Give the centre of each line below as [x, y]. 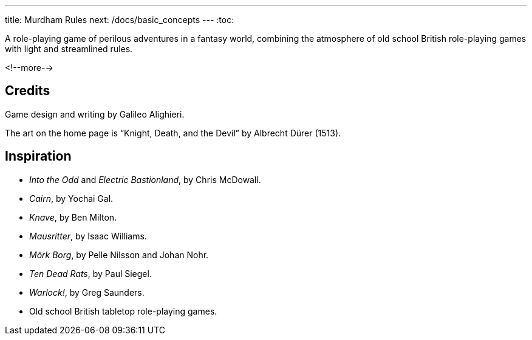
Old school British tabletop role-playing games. [123, 311]
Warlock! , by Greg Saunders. [87, 292]
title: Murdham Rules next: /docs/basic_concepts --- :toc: [120, 20]
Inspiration [38, 156]
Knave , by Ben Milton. [73, 217]
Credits [28, 91]
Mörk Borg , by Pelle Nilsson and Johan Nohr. [119, 255]
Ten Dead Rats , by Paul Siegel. [90, 273]
